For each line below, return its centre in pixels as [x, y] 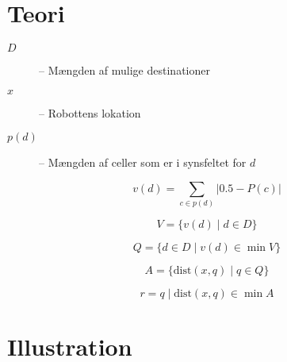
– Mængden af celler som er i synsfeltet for [143, 162]
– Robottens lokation [90, 112]
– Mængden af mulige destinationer [124, 70]
